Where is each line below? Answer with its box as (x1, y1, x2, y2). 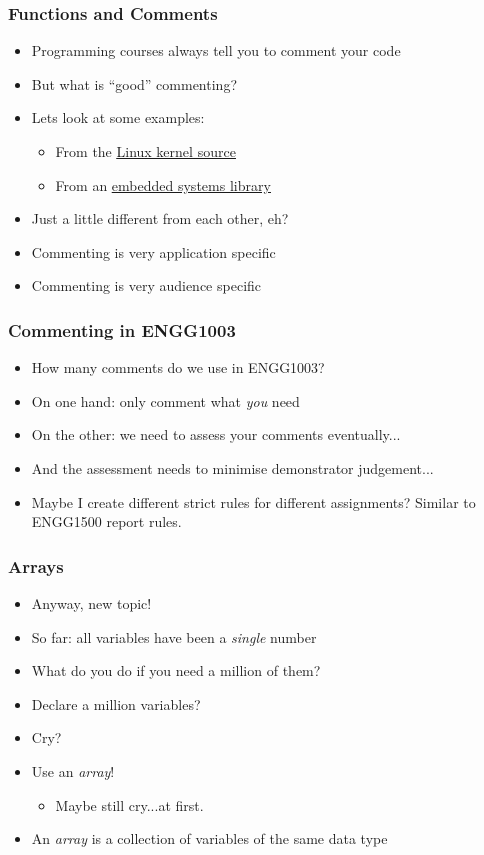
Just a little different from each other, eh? (31, 208, 289, 229)
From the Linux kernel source (55, 141, 236, 161)
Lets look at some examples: (31, 107, 205, 128)
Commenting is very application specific (31, 241, 276, 262)
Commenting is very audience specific (31, 275, 262, 296)
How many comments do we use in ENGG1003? (31, 357, 325, 378)
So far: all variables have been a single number (31, 626, 317, 647)
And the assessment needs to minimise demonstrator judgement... (31, 457, 434, 478)
